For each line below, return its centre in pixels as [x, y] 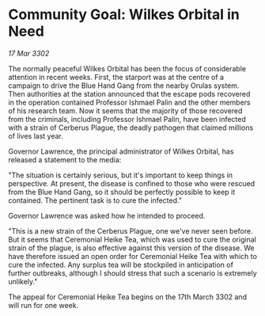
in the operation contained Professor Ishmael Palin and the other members [129, 102]
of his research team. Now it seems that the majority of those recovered [125, 110]
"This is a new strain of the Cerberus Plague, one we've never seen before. [131, 230]
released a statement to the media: [65, 159]
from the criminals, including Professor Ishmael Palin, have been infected [127, 119]
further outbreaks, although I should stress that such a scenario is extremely [132, 273]
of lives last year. [36, 135]
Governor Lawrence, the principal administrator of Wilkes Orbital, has [121, 151]
